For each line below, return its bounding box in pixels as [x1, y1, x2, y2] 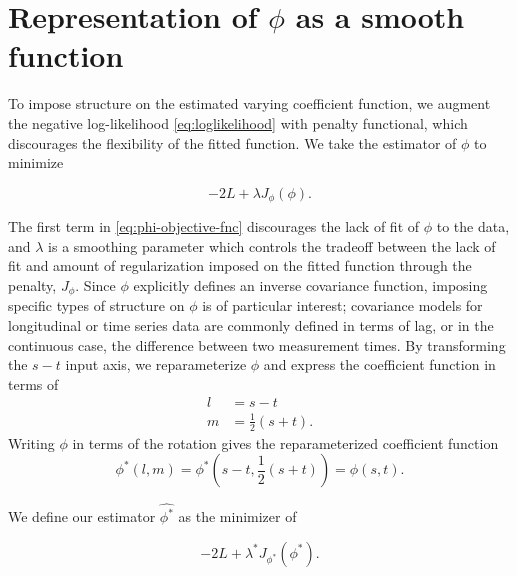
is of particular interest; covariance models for [202, 295, 483, 316]
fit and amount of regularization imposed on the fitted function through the [8, 255, 472, 276]
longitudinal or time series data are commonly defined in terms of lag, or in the [8, 314, 494, 335]
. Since [75, 274, 116, 295]
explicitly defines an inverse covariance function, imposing [133, 274, 488, 295]
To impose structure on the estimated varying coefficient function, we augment [8, 93, 491, 114]
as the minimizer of [178, 506, 297, 527]
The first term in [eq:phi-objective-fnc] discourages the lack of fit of [8, 216, 420, 237]
